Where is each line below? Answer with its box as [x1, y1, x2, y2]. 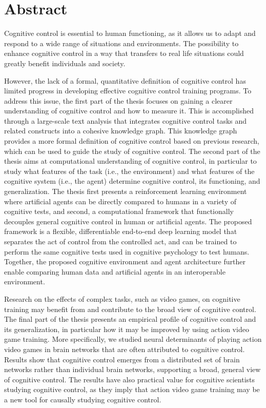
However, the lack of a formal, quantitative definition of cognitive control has [4, 75, 246, 86]
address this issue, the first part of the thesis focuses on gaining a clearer [4, 95, 233, 106]
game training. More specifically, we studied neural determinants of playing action [4, 334, 262, 344]
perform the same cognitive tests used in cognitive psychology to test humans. [4, 246, 250, 257]
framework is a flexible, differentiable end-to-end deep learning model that [4, 226, 237, 237]
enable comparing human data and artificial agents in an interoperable [4, 266, 226, 277]
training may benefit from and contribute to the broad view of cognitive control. [4, 303, 256, 314]
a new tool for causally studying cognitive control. [4, 394, 161, 404]
